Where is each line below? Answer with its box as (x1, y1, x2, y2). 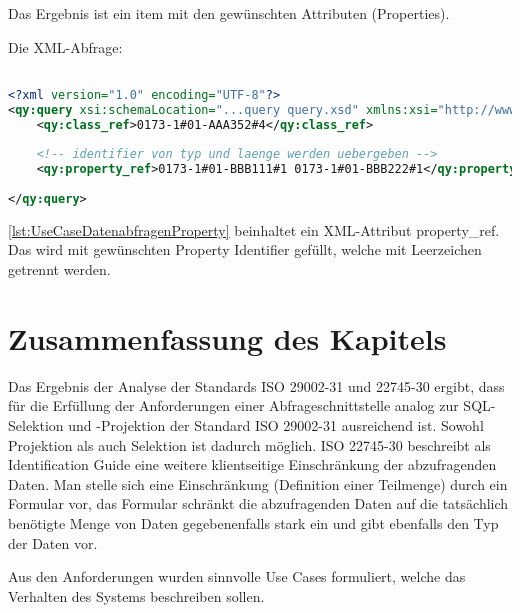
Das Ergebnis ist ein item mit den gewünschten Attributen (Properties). (8, 3, 450, 23)
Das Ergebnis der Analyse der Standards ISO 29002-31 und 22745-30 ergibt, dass (8, 375, 505, 396)
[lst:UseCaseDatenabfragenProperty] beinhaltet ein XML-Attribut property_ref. (8, 219, 500, 240)
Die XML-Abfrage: (8, 36, 123, 57)
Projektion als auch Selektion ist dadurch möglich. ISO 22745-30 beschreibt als (8, 434, 491, 455)
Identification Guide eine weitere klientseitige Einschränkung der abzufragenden (8, 454, 497, 475)
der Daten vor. (8, 532, 98, 553)
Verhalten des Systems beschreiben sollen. (8, 585, 265, 606)
